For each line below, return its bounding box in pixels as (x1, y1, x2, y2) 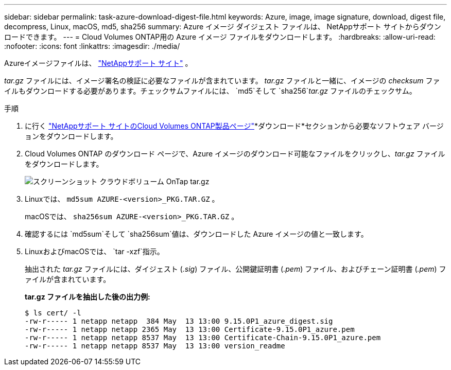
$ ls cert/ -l (25, 309, 81, 317)
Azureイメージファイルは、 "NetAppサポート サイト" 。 (4, 59, 193, 67)
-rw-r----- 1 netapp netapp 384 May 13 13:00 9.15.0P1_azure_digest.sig (25, 317, 333, 325)
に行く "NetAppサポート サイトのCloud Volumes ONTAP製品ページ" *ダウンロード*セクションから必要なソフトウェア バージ (25, 121, 444, 130)
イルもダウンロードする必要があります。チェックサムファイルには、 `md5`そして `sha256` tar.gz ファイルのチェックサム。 (4, 86, 417, 95)
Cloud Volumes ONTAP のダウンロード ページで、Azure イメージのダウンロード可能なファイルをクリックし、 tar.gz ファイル (25, 149, 445, 158)
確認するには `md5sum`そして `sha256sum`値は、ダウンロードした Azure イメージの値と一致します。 (25, 230, 368, 238)
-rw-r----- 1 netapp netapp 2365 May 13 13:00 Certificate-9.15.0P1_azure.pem (25, 325, 355, 333)
